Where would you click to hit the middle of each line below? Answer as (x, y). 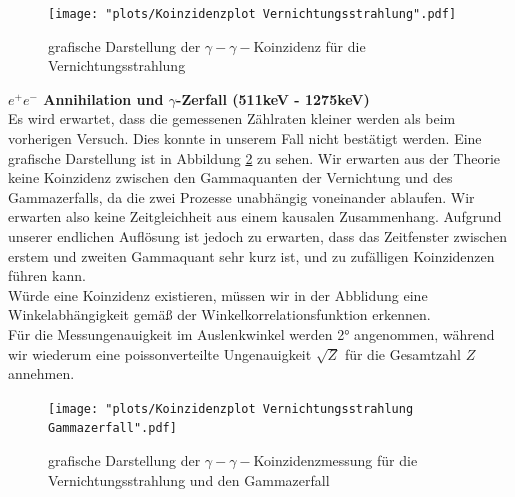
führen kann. (47, 275)
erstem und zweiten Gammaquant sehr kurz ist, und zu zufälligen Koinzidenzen (251, 255)
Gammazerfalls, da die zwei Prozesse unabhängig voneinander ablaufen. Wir (241, 196)
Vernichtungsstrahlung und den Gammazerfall (189, 479)
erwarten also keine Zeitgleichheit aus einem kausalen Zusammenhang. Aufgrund (255, 216)
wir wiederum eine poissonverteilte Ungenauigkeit (160, 353)
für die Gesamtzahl (402, 353)
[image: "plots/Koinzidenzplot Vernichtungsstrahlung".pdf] (252, 14)
